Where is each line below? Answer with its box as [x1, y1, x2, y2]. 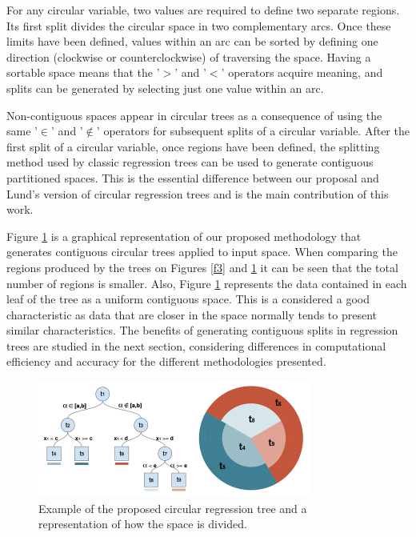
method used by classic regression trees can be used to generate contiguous [6, 154, 374, 170]
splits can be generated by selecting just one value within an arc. [6, 79, 324, 96]
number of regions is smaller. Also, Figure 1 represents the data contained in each [6, 275, 407, 291]
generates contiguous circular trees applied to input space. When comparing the [6, 243, 398, 260]
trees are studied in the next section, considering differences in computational [6, 337, 386, 354]
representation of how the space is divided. [38, 515, 247, 532]
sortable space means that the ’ [6, 64, 160, 81]
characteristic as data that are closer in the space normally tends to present [6, 306, 378, 323]
